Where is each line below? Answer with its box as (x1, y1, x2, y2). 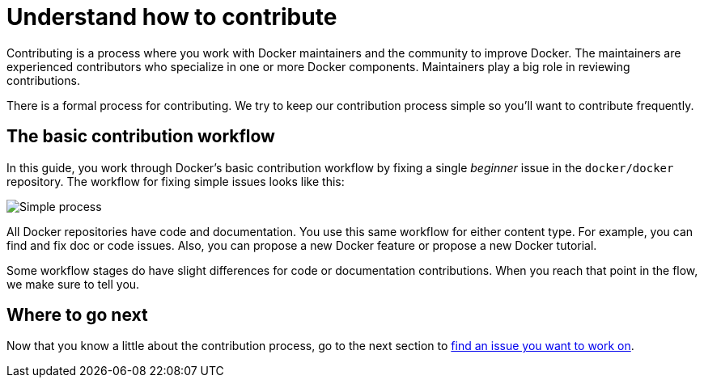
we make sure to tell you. (6, 276, 140, 291)
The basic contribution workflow (6, 126, 275, 147)
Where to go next (6, 305, 148, 326)
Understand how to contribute (6, 3, 337, 31)
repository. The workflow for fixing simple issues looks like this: (6, 174, 345, 188)
